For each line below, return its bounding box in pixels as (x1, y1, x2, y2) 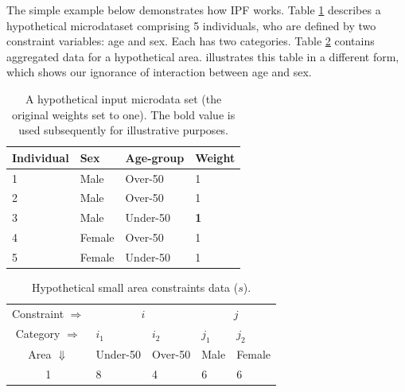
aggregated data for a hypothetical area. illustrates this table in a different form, (6, 48, 399, 64)
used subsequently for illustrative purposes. (18, 122, 229, 138)
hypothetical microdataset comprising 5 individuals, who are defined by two (6, 17, 376, 33)
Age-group (125, 149, 185, 165)
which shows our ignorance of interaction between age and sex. (6, 64, 312, 80)
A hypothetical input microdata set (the (25, 90, 222, 107)
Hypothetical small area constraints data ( (31, 279, 239, 296)
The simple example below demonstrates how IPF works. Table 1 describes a (6, 2, 381, 17)
